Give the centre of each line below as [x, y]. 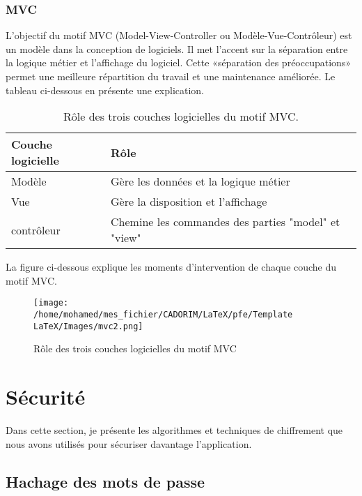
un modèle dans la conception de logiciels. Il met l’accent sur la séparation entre [177, 48]
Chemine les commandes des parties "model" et [226, 222]
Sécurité [46, 397]
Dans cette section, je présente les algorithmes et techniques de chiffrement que [174, 430]
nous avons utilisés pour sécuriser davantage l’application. [129, 443]
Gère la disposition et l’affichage [189, 202]
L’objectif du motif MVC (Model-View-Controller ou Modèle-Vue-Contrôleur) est [179, 35]
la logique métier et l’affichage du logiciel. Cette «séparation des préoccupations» [179, 62]
